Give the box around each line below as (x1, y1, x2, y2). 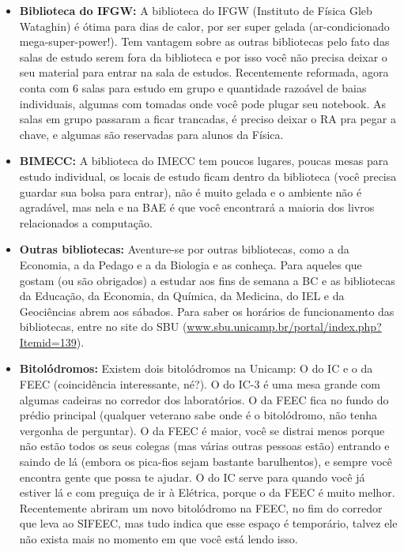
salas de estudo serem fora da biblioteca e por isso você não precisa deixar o (19, 48, 387, 65)
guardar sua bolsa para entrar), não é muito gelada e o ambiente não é (19, 183, 362, 200)
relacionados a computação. (19, 214, 153, 231)
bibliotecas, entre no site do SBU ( (19, 318, 187, 335)
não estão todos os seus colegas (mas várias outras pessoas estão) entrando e (19, 437, 390, 454)
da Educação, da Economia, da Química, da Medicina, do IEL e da (19, 287, 345, 304)
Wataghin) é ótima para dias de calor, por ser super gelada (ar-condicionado (19, 17, 390, 34)
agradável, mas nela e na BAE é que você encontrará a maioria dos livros (19, 199, 375, 216)
